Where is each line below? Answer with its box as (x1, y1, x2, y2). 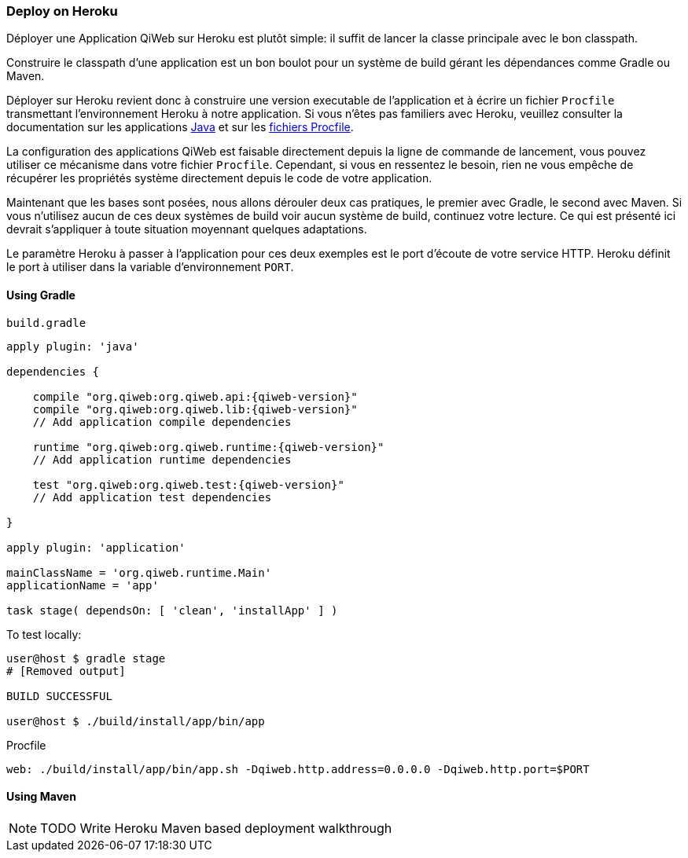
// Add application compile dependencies (32, 415, 292, 428)
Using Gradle (6, 288, 75, 302)
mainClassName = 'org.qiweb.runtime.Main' (6, 566, 272, 579)
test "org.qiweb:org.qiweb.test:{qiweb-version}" (32, 478, 344, 491)
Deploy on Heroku (6, 3, 118, 19)
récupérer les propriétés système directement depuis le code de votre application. (6, 171, 432, 185)
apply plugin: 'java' (6, 339, 139, 353)
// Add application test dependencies (32, 490, 272, 504)
